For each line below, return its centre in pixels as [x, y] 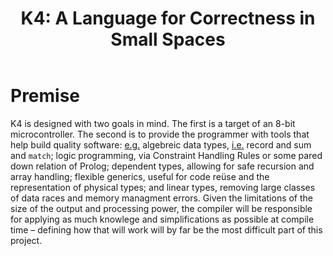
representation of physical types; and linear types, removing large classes [163, 187]
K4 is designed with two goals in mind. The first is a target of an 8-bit [153, 123]
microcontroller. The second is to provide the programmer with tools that [160, 134]
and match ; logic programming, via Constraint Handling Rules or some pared [166, 155]
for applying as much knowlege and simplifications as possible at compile [162, 219]
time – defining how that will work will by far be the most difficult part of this [166, 229]
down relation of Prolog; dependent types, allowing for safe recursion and [162, 166]
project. [26, 240]
